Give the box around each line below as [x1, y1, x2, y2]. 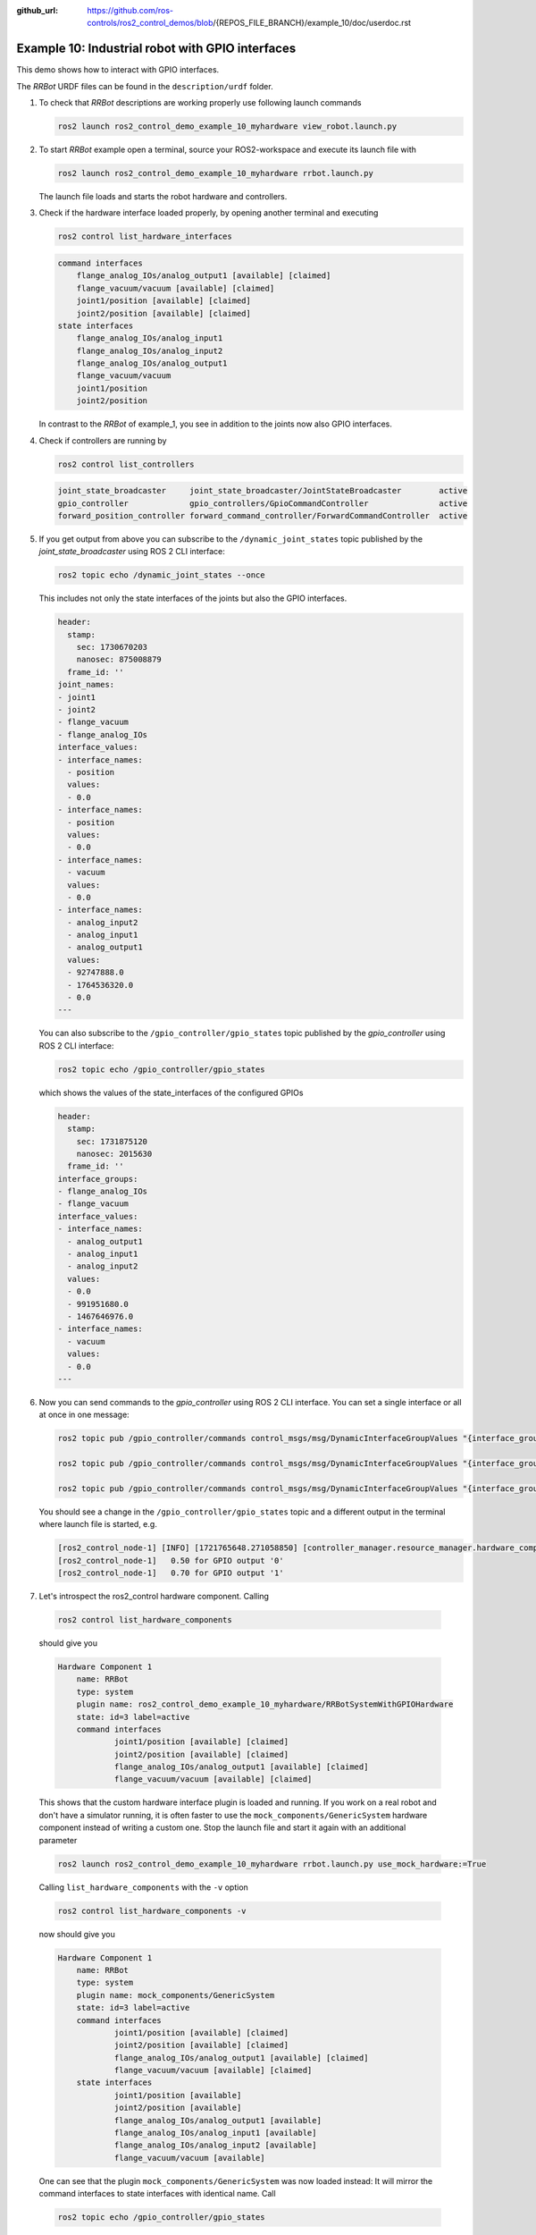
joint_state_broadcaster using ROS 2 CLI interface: [38, 546, 225, 557]
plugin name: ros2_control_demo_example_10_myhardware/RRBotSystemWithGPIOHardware [76, 1699, 454, 1709]
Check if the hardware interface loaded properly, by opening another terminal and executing [38, 207, 379, 218]
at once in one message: [38, 1409, 130, 1421]
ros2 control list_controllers [57, 459, 196, 469]
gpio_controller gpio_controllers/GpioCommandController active [57, 498, 468, 509]
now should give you [38, 1928, 115, 1939]
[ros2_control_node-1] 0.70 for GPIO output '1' [57, 1568, 285, 1578]
